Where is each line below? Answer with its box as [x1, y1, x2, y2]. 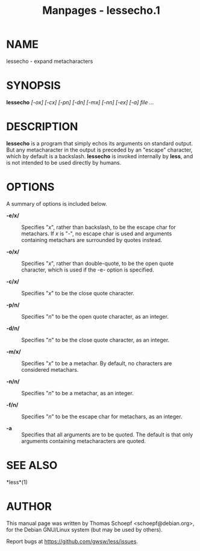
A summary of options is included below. [6, 200, 107, 207]
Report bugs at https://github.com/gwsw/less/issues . [6, 538, 139, 545]
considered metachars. [21, 366, 79, 373]
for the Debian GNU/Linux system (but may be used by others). [6, 526, 163, 533]
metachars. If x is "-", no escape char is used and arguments [21, 230, 172, 237]
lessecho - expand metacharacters [6, 57, 93, 65]
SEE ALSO [6, 458, 58, 472]
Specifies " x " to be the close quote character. [21, 289, 134, 296]
